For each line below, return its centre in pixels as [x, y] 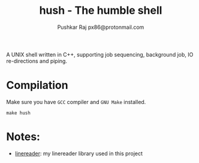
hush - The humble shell [101, 11]
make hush [19, 113]
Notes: [23, 137]
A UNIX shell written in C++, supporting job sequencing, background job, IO [100, 54]
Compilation [37, 85]
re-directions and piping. [37, 61]
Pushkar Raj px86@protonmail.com [101, 27]
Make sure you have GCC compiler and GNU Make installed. [76, 102]
